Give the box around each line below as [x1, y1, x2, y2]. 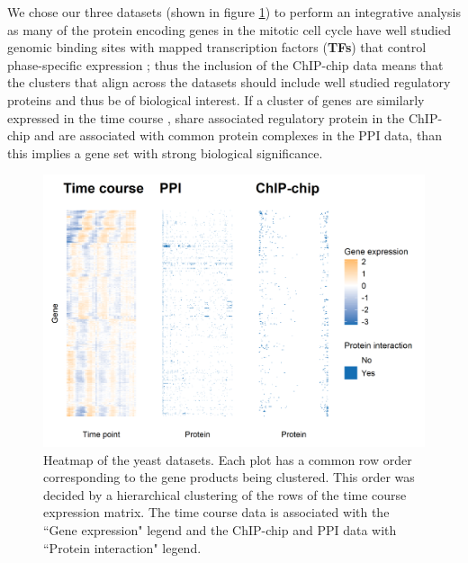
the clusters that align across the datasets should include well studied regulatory [7, 73, 451, 92]
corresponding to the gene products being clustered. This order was [43, 468, 415, 487]
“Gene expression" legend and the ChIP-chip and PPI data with [43, 520, 397, 539]
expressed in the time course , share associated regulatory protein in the [7, 108, 405, 127]
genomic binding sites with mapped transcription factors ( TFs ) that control [7, 38, 427, 57]
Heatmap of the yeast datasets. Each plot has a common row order [43, 450, 412, 469]
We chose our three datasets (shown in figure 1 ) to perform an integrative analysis [7, 3, 461, 21]
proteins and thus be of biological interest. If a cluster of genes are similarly [7, 90, 425, 109]
